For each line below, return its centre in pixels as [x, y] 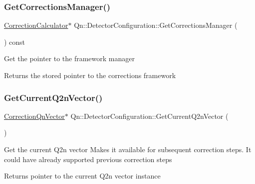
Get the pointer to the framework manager [69, 58]
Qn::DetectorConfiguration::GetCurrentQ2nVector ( [149, 116]
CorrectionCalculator [36, 25]
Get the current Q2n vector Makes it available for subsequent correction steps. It [128, 149]
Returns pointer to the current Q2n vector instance [82, 176]
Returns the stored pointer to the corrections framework [90, 75]
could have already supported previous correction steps [88, 159]
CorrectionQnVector [34, 116]
